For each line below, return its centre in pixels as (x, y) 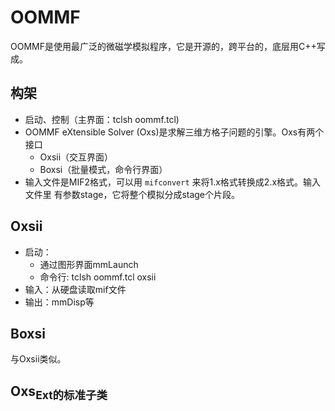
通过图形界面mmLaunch (89, 264)
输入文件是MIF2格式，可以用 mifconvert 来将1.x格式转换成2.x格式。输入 (173, 182)
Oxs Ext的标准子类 (59, 392)
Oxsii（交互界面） (76, 157)
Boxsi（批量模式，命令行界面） (103, 169)
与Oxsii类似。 (38, 359)
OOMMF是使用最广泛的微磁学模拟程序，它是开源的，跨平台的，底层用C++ (163, 46)
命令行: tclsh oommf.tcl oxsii (98, 277)
